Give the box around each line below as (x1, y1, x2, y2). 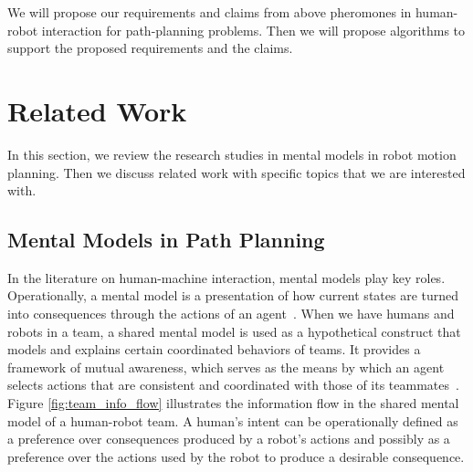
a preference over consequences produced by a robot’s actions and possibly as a (7, 429, 450, 448)
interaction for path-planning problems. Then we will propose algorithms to (41, 20, 466, 39)
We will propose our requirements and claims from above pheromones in (7, 3, 412, 21)
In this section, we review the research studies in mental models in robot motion (7, 144, 457, 163)
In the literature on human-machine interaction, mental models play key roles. (7, 267, 446, 287)
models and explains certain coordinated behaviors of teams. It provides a (7, 340, 421, 359)
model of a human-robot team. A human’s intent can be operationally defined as (7, 411, 458, 430)
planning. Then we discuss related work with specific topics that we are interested (7, 163, 466, 182)
